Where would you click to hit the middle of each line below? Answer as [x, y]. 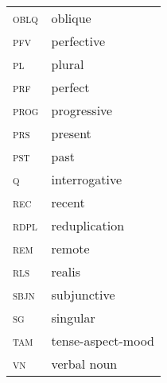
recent [68, 202]
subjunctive [83, 294]
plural [68, 64]
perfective [78, 41]
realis [66, 271]
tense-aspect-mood [103, 340]
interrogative [87, 179]
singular [73, 317]
